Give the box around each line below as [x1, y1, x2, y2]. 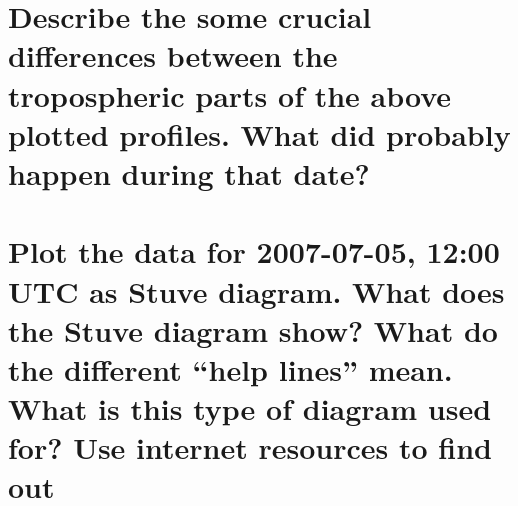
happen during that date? [8, 152, 370, 193]
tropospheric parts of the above [8, 74, 452, 115]
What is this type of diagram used [8, 388, 492, 429]
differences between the [8, 35, 338, 76]
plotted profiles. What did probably [8, 113, 511, 154]
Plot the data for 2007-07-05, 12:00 [8, 231, 500, 272]
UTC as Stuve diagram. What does [8, 270, 505, 311]
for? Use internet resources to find [8, 427, 492, 468]
